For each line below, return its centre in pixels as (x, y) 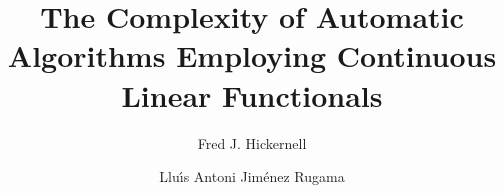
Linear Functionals (252, 94)
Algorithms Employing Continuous (252, 55)
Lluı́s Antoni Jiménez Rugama (252, 176)
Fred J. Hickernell (252, 142)
